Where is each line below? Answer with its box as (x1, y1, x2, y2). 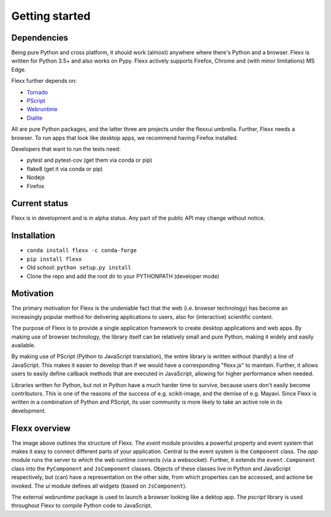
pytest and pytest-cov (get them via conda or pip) (26, 156, 153, 164)
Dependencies (11, 33, 69, 43)
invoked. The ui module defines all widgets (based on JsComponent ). (11, 482, 187, 489)
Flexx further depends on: (11, 77, 77, 85)
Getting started (11, 9, 91, 23)
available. (11, 341, 36, 349)
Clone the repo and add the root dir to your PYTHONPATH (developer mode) (26, 272, 220, 280)
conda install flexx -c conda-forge (26, 247, 137, 254)
